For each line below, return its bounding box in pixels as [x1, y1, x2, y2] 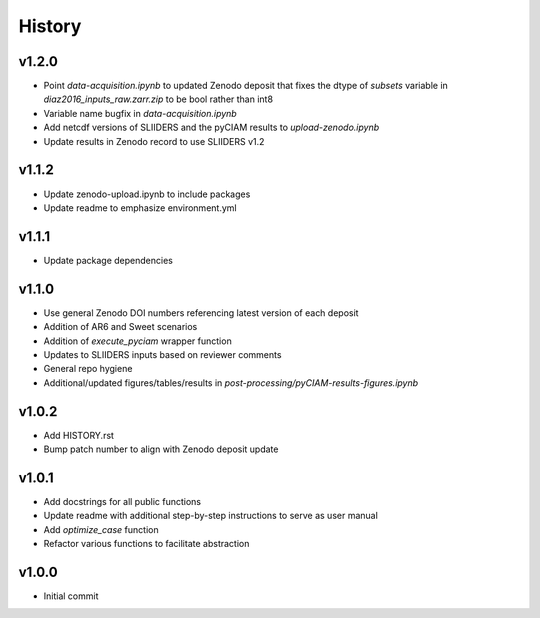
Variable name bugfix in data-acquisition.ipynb [43, 107, 237, 119]
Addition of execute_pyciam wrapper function [43, 335, 232, 347]
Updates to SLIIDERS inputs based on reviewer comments [43, 348, 282, 360]
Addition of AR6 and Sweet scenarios [43, 321, 198, 333]
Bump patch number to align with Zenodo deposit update [43, 443, 279, 455]
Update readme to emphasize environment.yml [43, 201, 237, 214]
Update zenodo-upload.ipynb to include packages [43, 188, 251, 200]
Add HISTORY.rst [43, 429, 115, 441]
